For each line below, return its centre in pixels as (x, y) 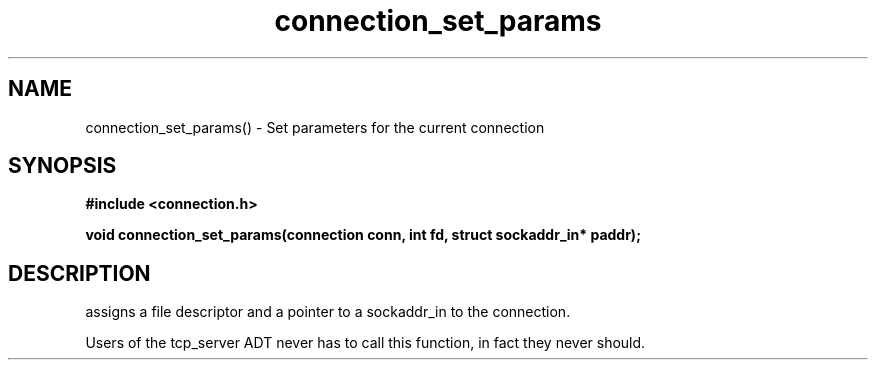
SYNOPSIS (62, 166)
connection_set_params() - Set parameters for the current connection (315, 127)
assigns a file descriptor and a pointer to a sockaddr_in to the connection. (328, 312)
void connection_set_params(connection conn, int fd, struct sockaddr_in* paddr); (363, 235)
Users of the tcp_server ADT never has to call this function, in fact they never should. (365, 343)
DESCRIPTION (79, 273)
